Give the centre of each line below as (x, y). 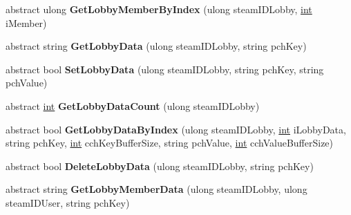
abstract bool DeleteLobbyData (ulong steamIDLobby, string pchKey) (160, 166)
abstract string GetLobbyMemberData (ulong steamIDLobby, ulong (156, 189)
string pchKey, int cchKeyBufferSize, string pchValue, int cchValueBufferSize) (170, 143)
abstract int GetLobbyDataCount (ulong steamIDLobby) (133, 105)
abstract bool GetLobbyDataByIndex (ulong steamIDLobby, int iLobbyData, (176, 129)
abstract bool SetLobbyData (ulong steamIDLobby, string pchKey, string (165, 69)
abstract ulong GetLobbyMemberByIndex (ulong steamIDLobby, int (159, 9)
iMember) (26, 22)
